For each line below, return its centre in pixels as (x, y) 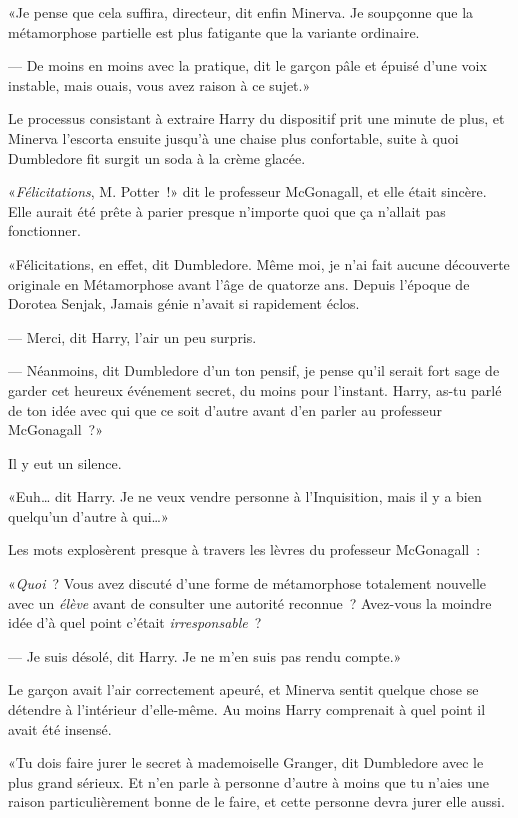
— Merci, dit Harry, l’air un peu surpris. (132, 336)
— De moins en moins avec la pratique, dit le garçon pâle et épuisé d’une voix (247, 65)
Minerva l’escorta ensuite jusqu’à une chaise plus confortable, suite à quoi (233, 137)
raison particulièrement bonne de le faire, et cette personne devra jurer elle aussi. (256, 801)
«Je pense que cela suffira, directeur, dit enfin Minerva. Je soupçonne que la (241, 12)
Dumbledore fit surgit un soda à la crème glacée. (157, 157)
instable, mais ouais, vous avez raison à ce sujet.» (159, 84)
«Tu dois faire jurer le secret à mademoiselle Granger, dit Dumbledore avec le (246, 762)
